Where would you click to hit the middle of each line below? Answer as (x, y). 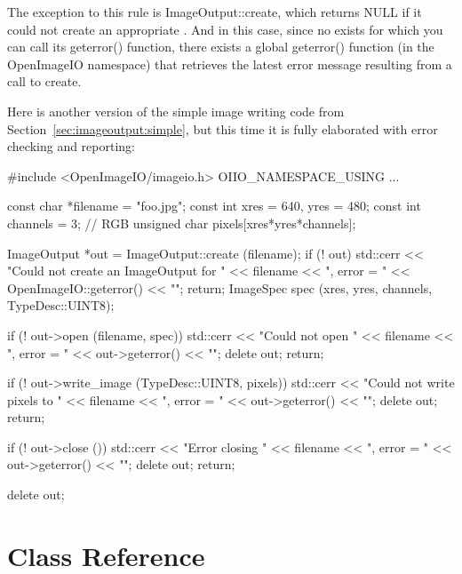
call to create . (44, 81)
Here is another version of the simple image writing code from (176, 111)
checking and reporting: (71, 146)
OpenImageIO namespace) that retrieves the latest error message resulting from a (230, 64)
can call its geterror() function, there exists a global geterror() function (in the (221, 47)
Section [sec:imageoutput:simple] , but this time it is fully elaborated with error (223, 128)
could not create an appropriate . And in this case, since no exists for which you (225, 29)
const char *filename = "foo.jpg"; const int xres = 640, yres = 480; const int (214, 206)
